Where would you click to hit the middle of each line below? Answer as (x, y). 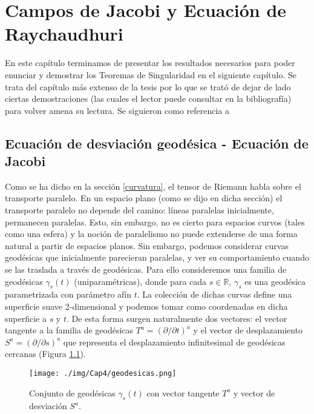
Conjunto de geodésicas (72, 392)
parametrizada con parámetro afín (68, 294)
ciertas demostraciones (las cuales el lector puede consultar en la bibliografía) (148, 98)
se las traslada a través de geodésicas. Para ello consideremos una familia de (146, 269)
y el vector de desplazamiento (248, 330)
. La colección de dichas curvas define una (214, 294)
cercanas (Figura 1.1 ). (45, 354)
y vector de (254, 392)
